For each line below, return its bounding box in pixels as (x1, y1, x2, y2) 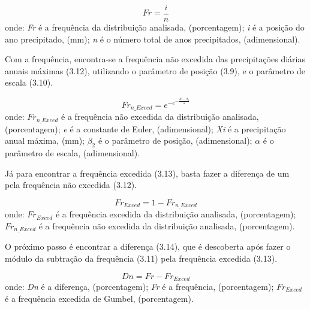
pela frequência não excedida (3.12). (5, 178, 137, 191)
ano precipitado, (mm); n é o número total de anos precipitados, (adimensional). (5, 32, 300, 45)
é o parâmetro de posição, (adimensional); (98, 134, 252, 147)
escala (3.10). (5, 76, 53, 89)
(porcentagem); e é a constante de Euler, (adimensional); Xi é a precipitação (5, 122, 286, 135)
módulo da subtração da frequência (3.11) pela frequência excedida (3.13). (5, 252, 278, 264)
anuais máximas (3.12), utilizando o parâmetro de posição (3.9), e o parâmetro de (5, 64, 305, 77)
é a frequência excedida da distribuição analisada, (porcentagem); (55, 208, 296, 220)
